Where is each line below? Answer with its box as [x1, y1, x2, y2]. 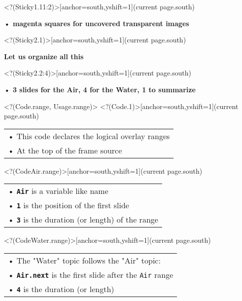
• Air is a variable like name [8, 185, 108, 197]
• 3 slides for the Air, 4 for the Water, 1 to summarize [4, 84, 196, 94]
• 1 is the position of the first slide [8, 199, 129, 211]
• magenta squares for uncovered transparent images [4, 18, 189, 28]
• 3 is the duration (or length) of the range [8, 214, 158, 226]
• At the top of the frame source [8, 144, 122, 156]
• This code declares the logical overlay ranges [8, 130, 170, 142]
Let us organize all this [4, 51, 84, 61]
